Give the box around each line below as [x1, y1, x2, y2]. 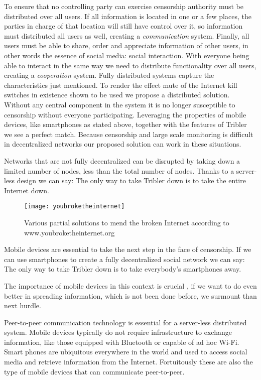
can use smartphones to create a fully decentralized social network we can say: [4, 254, 245, 264]
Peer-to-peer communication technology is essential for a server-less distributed [4, 317, 247, 327]
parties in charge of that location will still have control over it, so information [4, 21, 243, 31]
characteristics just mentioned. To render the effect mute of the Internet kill [4, 79, 237, 90]
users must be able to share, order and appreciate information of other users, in [4, 40, 248, 51]
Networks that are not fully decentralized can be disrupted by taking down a [4, 155, 240, 166]
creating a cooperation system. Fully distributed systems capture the [4, 70, 214, 80]
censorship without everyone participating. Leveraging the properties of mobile [4, 109, 246, 119]
